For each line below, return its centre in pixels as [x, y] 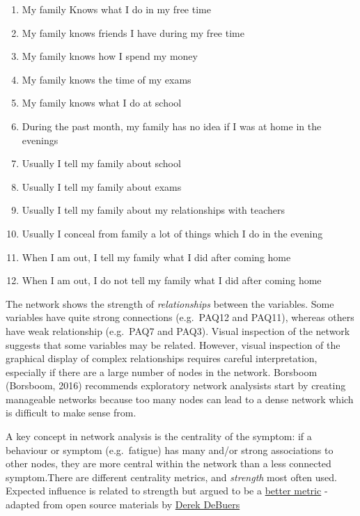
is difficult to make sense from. [71, 413]
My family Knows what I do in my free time [116, 9]
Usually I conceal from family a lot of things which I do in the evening [172, 233]
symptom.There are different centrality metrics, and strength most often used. [171, 477]
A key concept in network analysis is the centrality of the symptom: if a [159, 436]
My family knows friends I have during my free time [133, 32]
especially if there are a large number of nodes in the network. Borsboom [162, 372]
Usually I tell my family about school [101, 163]
